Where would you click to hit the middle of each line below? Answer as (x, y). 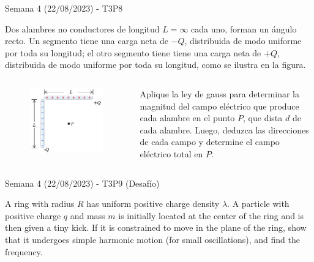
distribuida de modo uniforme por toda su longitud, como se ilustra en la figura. (155, 65)
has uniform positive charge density (153, 204)
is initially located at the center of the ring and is (211, 215)
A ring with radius (40, 204)
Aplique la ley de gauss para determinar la (219, 93)
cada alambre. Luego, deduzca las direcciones (224, 129)
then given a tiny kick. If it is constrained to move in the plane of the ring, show (156, 227)
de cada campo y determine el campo (210, 142)
